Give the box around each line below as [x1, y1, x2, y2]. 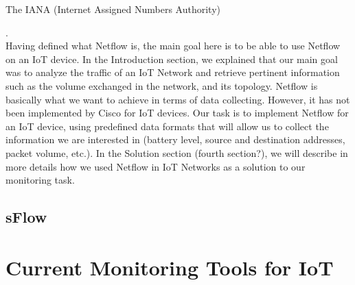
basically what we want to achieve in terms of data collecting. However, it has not [5, 92, 350, 106]
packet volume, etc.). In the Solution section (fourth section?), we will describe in [5, 145, 348, 160]
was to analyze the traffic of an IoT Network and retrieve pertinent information [5, 65, 340, 79]
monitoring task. [5, 173, 75, 187]
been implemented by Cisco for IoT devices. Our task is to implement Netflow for [5, 106, 349, 120]
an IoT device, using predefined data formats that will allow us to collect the [5, 119, 329, 133]
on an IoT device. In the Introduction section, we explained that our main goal [5, 51, 338, 66]
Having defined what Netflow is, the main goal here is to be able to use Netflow [5, 38, 341, 53]
